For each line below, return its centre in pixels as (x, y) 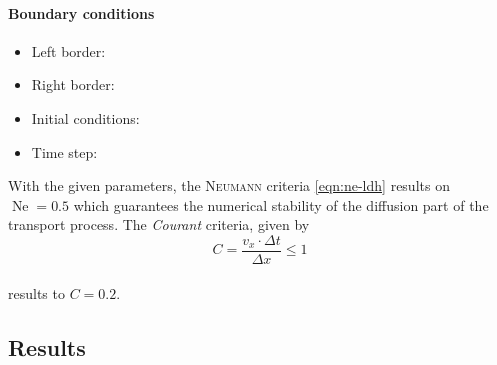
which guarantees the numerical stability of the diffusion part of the (281, 204)
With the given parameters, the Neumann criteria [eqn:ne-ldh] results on (229, 185)
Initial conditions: (85, 117)
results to (36, 292)
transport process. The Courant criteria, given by (159, 224)
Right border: (73, 84)
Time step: (64, 151)
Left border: (68, 50)
